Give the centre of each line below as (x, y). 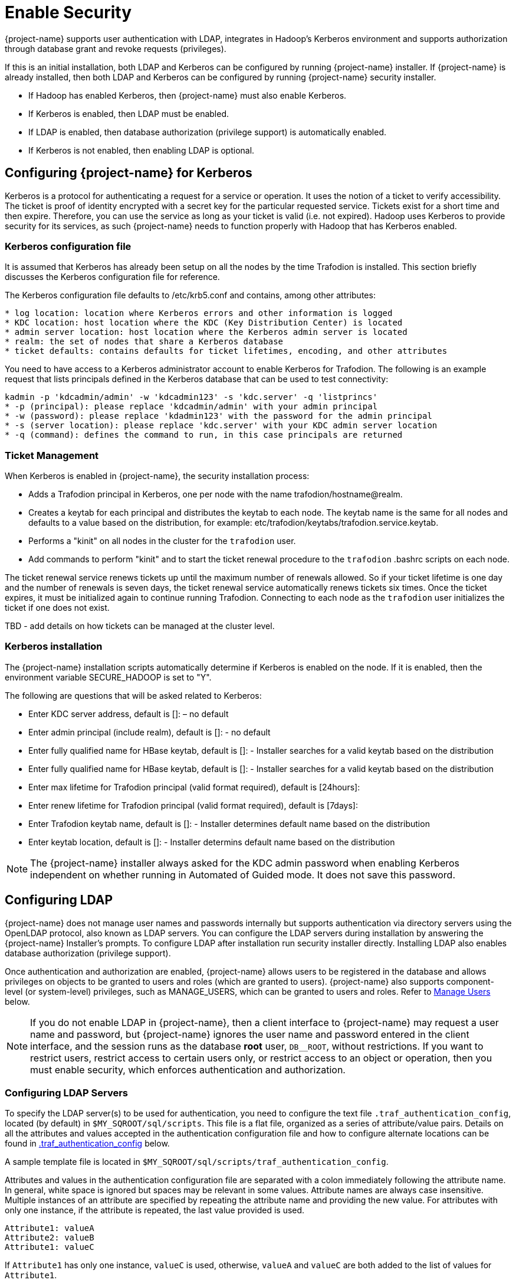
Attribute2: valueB (50, 1238)
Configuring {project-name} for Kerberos (129, 173)
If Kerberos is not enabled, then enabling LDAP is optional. (142, 150)
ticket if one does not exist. (57, 608)
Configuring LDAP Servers (67, 1093)
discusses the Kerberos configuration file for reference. (112, 277)
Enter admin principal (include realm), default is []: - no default (149, 732)
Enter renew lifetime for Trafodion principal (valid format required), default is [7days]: (193, 805)
